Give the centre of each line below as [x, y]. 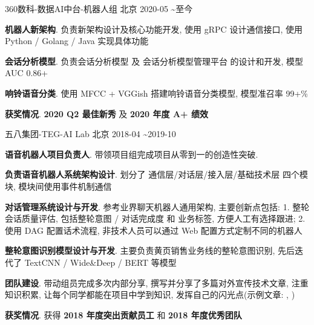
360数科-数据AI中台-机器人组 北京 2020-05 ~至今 [99, 8]
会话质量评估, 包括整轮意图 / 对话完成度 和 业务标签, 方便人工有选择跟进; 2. [155, 218]
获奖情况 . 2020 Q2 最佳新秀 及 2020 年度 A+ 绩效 [106, 113]
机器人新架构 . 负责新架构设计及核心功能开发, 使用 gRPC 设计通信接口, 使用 [154, 29]
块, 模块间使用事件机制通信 [58, 186]
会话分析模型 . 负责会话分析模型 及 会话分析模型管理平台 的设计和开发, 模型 [154, 61]
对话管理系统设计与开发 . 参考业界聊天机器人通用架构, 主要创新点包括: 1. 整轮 [157, 206]
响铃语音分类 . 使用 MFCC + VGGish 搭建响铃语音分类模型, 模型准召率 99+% [156, 93]
